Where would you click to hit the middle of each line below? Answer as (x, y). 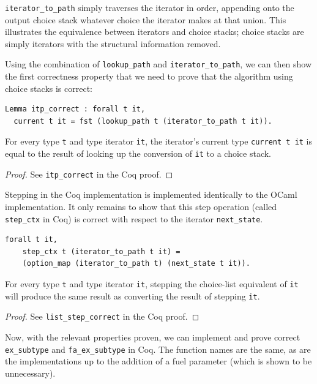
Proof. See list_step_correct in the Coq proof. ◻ (102, 316)
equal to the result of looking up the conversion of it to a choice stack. (138, 153)
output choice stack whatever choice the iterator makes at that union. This (146, 19)
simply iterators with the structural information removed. (113, 43)
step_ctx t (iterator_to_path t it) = (101, 251)
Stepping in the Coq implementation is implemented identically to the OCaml (151, 194)
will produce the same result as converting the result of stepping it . (132, 296)
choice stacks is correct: (49, 88)
